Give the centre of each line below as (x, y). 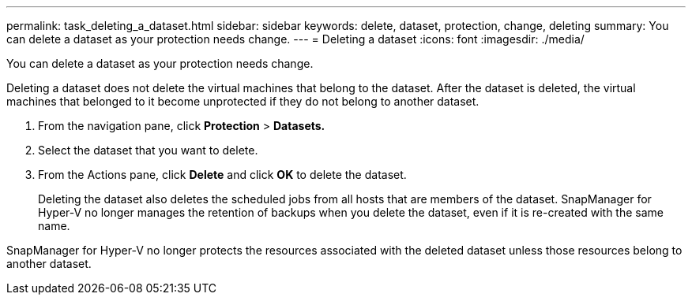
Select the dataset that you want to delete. (148, 150)
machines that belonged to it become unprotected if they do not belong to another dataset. (243, 101)
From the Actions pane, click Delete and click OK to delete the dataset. (222, 175)
